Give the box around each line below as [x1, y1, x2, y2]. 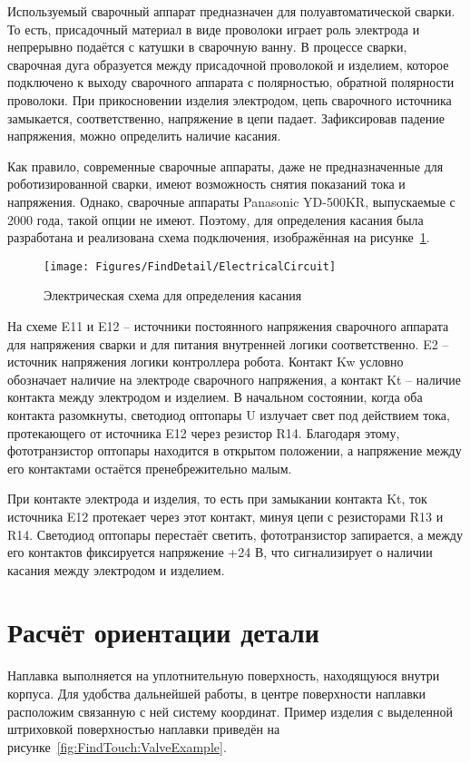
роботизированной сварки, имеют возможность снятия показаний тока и [7, 174, 406, 193]
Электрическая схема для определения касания [44, 286, 302, 305]
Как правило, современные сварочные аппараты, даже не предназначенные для [7, 156, 444, 175]
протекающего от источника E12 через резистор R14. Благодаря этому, [7, 423, 400, 442]
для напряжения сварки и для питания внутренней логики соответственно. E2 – [7, 334, 449, 353]
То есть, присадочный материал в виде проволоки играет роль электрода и [7, 19, 420, 38]
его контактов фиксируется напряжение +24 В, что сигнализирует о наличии [7, 543, 433, 562]
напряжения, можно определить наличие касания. [7, 126, 281, 145]
